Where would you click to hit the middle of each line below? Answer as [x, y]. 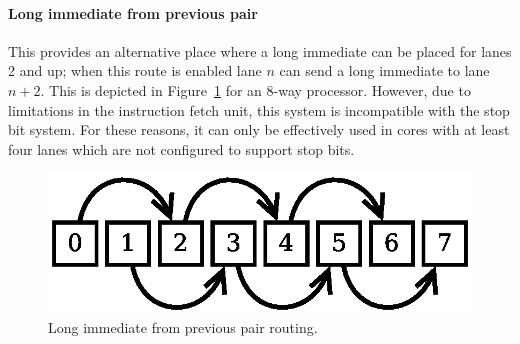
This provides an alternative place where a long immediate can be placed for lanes [260, 50]
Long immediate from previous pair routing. [183, 327]
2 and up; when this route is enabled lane [135, 70]
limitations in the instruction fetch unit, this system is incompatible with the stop [259, 109]
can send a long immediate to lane [384, 70]
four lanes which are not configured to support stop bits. [181, 148]
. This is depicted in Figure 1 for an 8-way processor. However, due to [255, 89]
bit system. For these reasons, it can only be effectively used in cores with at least [259, 129]
